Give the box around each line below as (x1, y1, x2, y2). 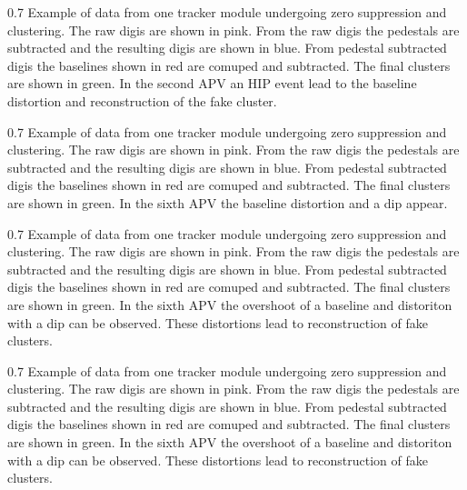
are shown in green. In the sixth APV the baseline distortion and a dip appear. (7, 193, 448, 212)
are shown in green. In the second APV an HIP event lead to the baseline (7, 74, 417, 93)
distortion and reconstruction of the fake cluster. (7, 91, 277, 110)
